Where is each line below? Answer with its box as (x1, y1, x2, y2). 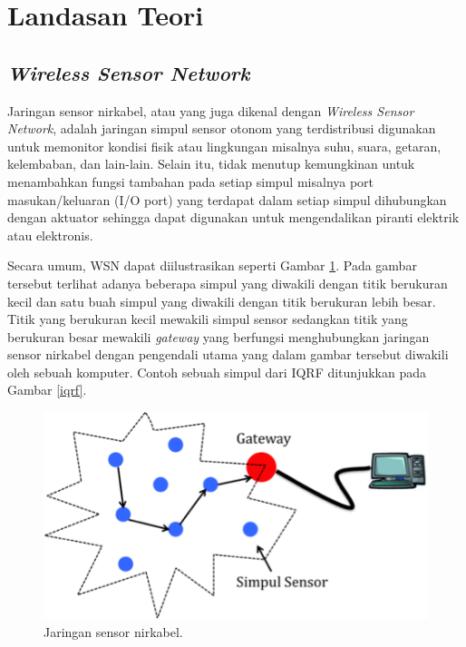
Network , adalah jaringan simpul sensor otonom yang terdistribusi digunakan (7, 119, 436, 138)
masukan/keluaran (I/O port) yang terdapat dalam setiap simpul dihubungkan (7, 190, 447, 209)
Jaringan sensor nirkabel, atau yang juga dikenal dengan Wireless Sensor (7, 101, 414, 120)
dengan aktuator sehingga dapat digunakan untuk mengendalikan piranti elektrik (7, 208, 460, 227)
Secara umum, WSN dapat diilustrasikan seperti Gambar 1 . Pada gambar (7, 256, 417, 275)
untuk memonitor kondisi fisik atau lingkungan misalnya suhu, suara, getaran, (7, 136, 442, 155)
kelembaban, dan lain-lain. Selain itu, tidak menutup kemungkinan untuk (7, 154, 415, 173)
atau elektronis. (7, 225, 93, 244)
